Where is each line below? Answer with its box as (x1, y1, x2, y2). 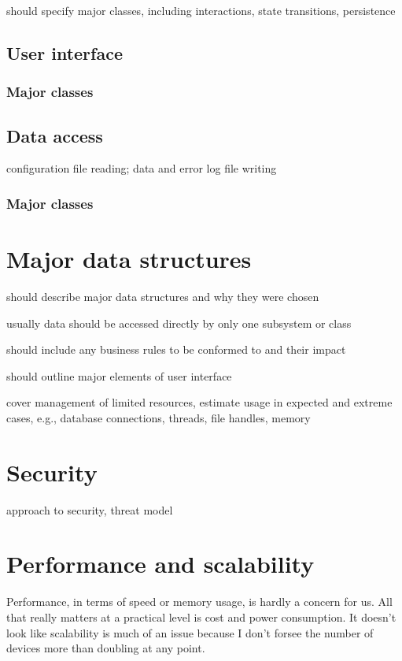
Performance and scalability (6, 548, 315, 580)
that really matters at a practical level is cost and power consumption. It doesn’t (6, 608, 396, 625)
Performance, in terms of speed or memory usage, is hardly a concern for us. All (6, 593, 393, 610)
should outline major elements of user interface (6, 367, 232, 384)
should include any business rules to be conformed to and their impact (6, 341, 346, 358)
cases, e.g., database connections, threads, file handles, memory (6, 409, 311, 425)
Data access (6, 123, 103, 147)
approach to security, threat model (6, 501, 173, 518)
